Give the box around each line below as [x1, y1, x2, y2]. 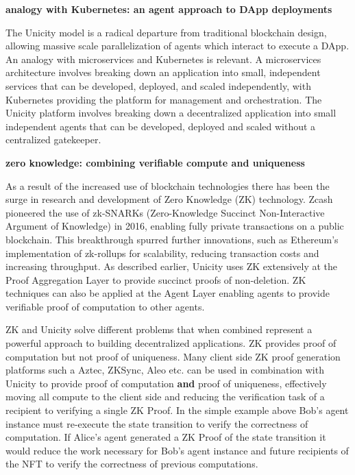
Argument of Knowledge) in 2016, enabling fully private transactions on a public [5, 219, 344, 233]
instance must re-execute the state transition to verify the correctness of [5, 416, 308, 430]
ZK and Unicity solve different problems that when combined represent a [5, 322, 313, 337]
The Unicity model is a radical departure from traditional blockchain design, [5, 25, 327, 39]
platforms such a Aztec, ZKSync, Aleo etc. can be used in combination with [5, 363, 324, 377]
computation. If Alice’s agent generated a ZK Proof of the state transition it [5, 430, 326, 444]
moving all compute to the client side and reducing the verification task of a [5, 389, 325, 404]
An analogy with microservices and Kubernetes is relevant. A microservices [5, 51, 321, 66]
